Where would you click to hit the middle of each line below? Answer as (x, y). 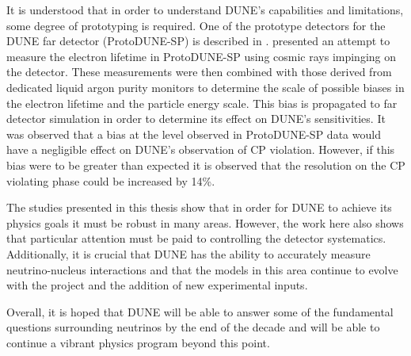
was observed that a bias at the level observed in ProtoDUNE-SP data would (194, 134)
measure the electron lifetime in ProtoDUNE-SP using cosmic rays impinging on (202, 56)
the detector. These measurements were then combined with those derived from (199, 72)
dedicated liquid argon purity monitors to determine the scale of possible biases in (205, 87)
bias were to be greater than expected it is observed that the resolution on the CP (206, 165)
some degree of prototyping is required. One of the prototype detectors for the (196, 25)
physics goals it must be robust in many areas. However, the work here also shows (205, 222)
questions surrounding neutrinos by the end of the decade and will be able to (193, 327)
